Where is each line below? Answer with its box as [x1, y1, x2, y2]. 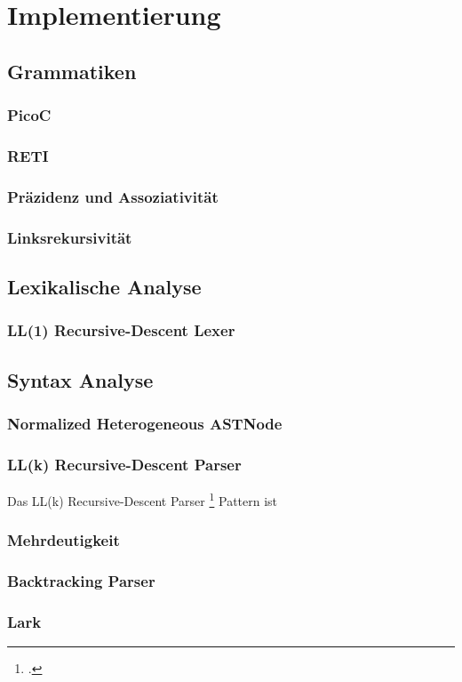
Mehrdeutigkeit [7, 529, 120, 551]
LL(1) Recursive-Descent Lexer [7, 319, 235, 341]
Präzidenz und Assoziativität [7, 185, 219, 207]
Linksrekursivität [7, 226, 132, 248]
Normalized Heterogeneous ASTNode [7, 412, 283, 434]
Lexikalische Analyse [7, 272, 202, 300]
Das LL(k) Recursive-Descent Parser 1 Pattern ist [7, 489, 278, 509]
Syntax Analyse [7, 365, 154, 393]
